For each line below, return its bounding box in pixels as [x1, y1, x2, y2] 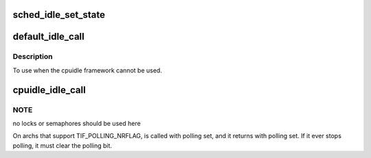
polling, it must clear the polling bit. [12, 141, 113, 150]
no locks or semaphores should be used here [12, 119, 141, 127]
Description [12, 52, 53, 62]
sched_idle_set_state [12, 9, 106, 21]
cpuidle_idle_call [12, 84, 86, 96]
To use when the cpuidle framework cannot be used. [12, 66, 163, 75]
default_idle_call [12, 31, 85, 42]
